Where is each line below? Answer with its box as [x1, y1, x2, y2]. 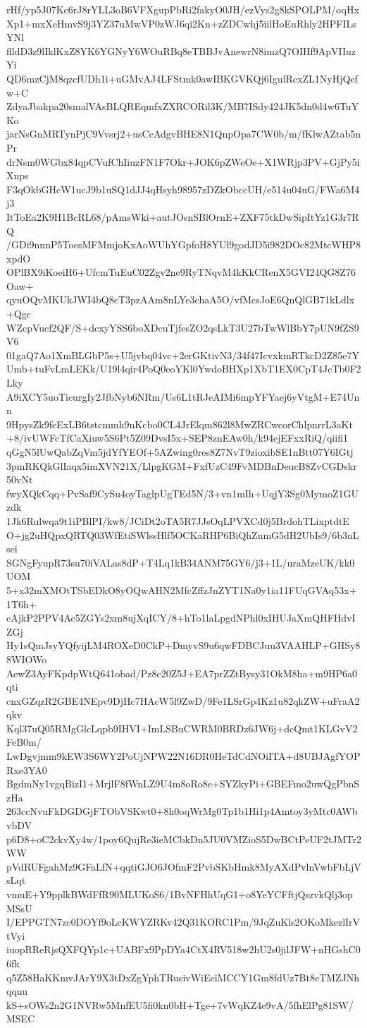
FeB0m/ [6, 734, 42, 749]
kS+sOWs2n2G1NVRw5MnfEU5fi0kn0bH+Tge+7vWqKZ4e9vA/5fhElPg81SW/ [6, 997, 354, 1012]
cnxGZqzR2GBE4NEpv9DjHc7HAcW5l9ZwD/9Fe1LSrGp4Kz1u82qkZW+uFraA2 [6, 693, 360, 708]
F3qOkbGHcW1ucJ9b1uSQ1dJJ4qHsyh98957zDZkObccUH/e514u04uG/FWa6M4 [6, 181, 360, 196]
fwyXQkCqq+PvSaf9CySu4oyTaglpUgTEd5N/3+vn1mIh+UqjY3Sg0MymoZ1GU [6, 485, 359, 500]
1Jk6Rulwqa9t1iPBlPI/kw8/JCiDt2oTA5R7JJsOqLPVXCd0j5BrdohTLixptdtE [6, 513, 349, 528]
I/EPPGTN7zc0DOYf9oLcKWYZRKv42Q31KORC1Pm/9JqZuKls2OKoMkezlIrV [6, 914, 361, 929]
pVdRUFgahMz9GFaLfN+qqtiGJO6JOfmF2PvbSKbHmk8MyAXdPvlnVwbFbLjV [6, 859, 361, 873]
